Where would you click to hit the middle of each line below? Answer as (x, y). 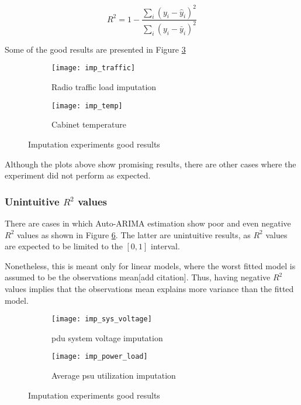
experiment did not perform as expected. (78, 175)
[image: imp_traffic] (94, 68)
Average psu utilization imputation (114, 375)
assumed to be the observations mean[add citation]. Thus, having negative (138, 277)
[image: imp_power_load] (100, 357)
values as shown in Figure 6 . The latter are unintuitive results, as (134, 234)
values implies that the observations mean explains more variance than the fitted (149, 288)
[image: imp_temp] (87, 106)
